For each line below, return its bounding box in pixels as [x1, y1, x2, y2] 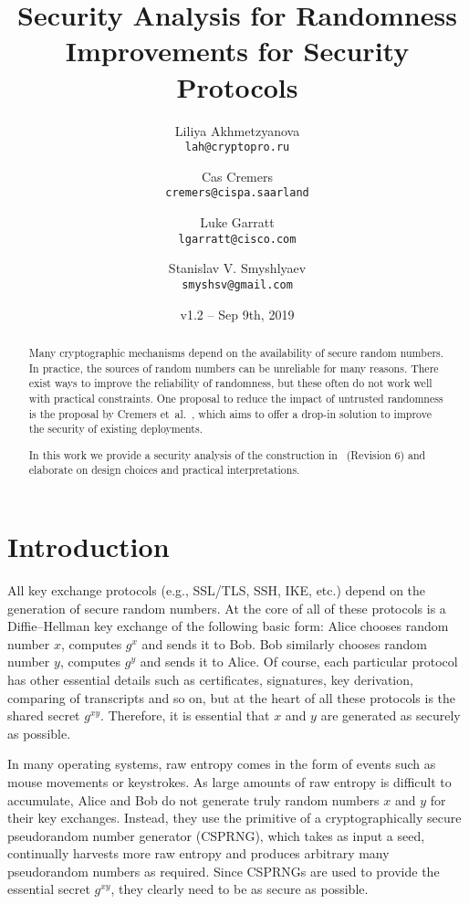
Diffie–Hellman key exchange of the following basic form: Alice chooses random [7, 616, 449, 636]
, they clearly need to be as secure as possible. [110, 879, 369, 899]
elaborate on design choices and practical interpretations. [28, 462, 300, 478]
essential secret [7, 879, 90, 899]
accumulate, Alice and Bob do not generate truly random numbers [7, 790, 380, 809]
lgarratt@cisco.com [178, 232, 297, 246]
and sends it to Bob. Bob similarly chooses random [141, 634, 427, 653]
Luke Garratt [200, 213, 275, 231]
